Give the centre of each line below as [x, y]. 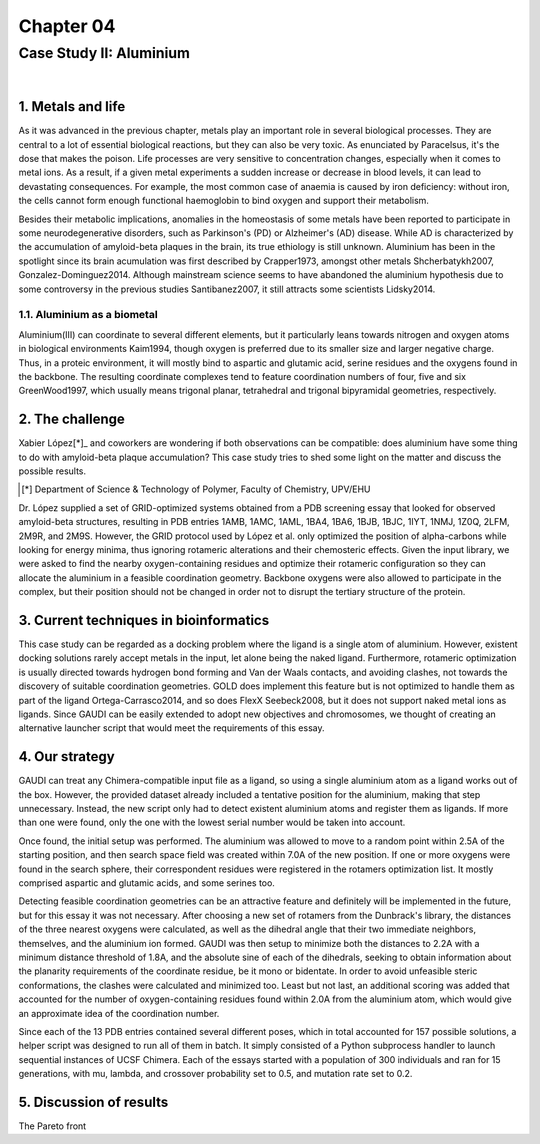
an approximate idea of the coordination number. [119, 1013]
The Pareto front [52, 1126]
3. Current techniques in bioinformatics [144, 620]
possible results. [52, 471]
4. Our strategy [66, 756]
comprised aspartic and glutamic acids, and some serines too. [146, 883]
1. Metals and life [72, 106]
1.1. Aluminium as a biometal [88, 315]
